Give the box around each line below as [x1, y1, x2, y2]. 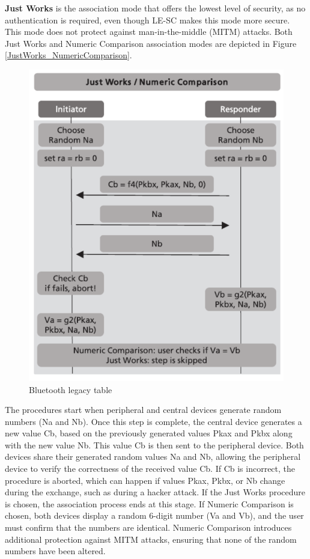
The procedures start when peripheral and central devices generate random [5, 403, 282, 416]
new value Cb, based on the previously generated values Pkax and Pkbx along [5, 427, 293, 439]
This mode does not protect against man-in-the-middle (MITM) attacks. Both [5, 25, 293, 38]
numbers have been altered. [5, 545, 106, 557]
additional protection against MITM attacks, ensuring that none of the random [5, 533, 297, 545]
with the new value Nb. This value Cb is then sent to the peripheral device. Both [5, 438, 304, 451]
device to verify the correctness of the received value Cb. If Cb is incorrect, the [5, 462, 296, 475]
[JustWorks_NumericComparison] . [5, 49, 132, 61]
